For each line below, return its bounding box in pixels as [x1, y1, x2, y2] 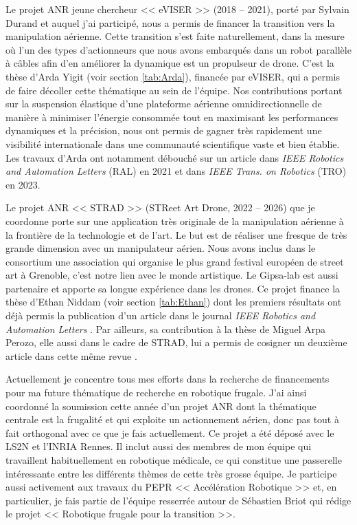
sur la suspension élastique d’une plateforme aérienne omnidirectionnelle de [5, 96, 322, 111]
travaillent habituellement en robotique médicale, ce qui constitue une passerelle [5, 453, 342, 467]
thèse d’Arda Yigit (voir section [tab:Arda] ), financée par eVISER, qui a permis [5, 69, 340, 83]
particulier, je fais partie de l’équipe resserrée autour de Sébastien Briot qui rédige [5, 493, 352, 507]
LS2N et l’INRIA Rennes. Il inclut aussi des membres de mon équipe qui [5, 439, 312, 453]
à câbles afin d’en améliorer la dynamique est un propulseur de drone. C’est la [5, 56, 334, 70]
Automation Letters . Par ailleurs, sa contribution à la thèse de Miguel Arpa [5, 321, 325, 336]
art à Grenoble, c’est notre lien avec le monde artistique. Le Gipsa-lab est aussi [5, 268, 338, 282]
